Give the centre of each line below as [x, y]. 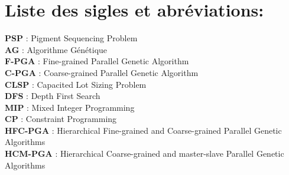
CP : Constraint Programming [61, 119]
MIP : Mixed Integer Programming [70, 107]
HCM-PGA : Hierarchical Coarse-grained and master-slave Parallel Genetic [144, 153]
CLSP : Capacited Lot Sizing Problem [76, 84]
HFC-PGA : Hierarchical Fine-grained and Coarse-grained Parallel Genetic [143, 130]
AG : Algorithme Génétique [56, 49]
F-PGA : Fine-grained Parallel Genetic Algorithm [97, 61]
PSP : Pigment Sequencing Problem [71, 38]
